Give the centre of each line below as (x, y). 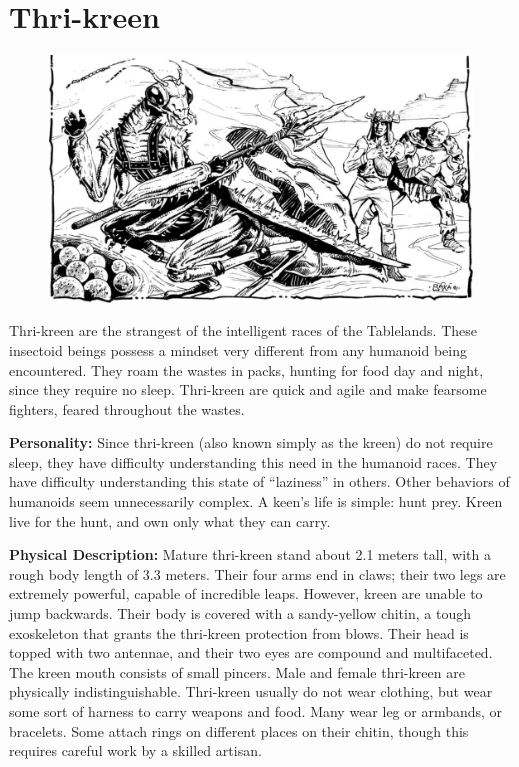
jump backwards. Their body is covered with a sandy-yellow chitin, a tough (240, 613)
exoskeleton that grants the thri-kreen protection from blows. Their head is (239, 632)
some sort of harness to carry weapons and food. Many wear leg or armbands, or (256, 711)
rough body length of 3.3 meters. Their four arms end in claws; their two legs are (257, 573)
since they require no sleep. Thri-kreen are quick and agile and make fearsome (248, 389)
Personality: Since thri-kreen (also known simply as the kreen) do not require (251, 442)
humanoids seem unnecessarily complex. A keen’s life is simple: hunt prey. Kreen (256, 501)
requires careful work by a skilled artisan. (135, 750)
